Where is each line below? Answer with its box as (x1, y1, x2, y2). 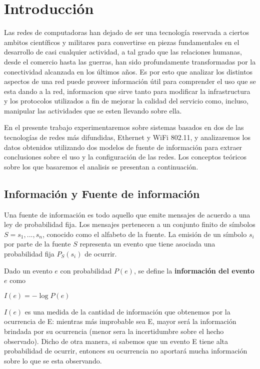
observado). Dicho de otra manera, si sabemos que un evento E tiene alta (4, 335, 228, 346)
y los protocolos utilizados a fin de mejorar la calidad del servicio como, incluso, (4, 95, 248, 106)
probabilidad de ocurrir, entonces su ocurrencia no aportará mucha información (4, 345, 247, 356)
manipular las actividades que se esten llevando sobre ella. (4, 105, 182, 115)
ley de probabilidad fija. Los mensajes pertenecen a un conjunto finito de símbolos (4, 219, 255, 229)
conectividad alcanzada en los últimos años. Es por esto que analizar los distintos (4, 66, 253, 76)
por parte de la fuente (4, 238, 71, 249)
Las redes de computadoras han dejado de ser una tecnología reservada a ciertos (4, 27, 249, 37)
